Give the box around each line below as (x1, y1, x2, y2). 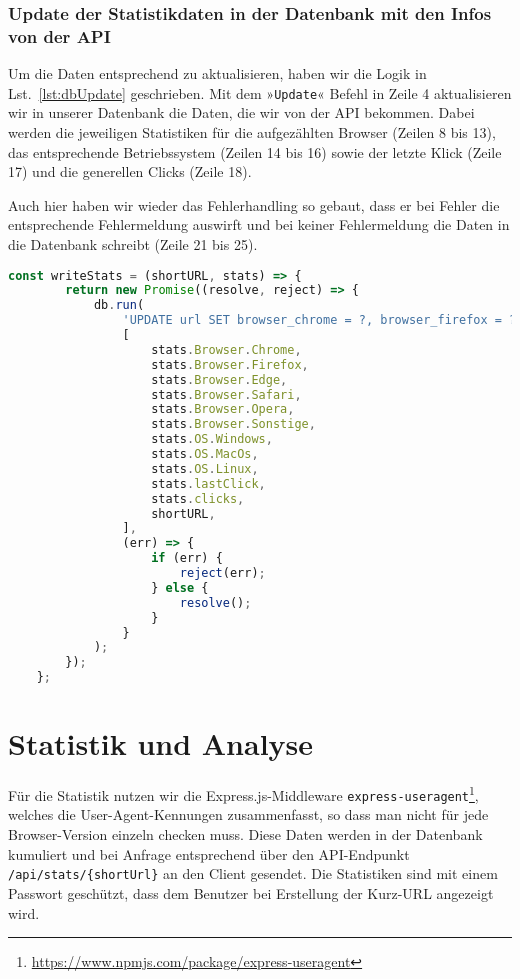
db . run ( (93, 298, 145, 313)
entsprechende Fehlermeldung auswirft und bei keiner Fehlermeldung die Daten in (8, 214, 510, 235)
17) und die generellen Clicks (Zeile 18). (8, 161, 252, 182)
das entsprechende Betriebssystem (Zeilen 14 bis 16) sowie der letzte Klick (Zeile (8, 141, 502, 162)
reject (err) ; (179, 566, 266, 581)
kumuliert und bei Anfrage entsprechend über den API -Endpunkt (8, 843, 410, 864)
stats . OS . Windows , (151, 432, 273, 447)
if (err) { (151, 551, 223, 566)
